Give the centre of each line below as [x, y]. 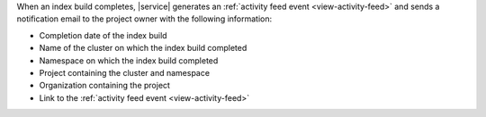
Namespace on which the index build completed [129, 60]
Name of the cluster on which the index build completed [143, 48]
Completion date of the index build [103, 35]
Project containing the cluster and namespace [125, 72]
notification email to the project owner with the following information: [144, 19]
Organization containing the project [105, 86]
